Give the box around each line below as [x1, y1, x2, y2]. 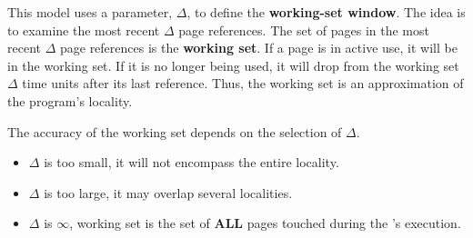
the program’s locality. [7, 91, 133, 110]
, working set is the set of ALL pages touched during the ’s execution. [69, 213, 461, 233]
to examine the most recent [7, 20, 160, 39]
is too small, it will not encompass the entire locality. [44, 153, 339, 172]
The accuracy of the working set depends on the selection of [7, 122, 342, 141]
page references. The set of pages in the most [178, 20, 429, 39]
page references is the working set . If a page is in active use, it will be [59, 38, 458, 57]
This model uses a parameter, [7, 3, 173, 21]
